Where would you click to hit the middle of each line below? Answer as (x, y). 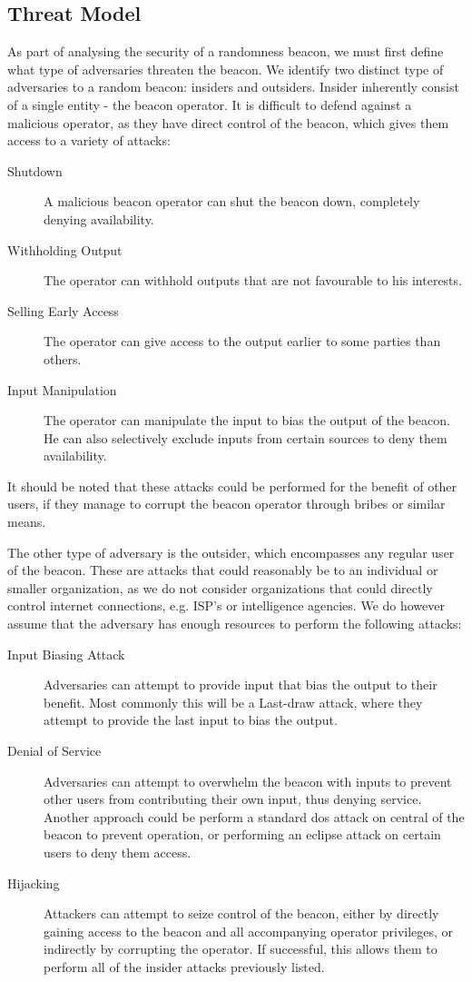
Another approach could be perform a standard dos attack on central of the (254, 816)
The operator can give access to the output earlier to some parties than (242, 341)
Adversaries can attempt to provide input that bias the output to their (241, 684)
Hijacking (34, 883)
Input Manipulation (62, 389)
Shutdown (35, 170)
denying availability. (99, 218)
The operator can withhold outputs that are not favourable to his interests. (253, 280)
